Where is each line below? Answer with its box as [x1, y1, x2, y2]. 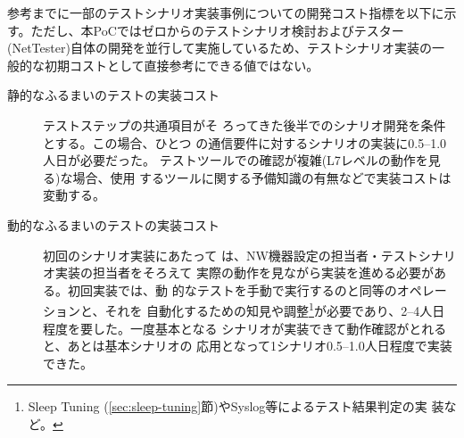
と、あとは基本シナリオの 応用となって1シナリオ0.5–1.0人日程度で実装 [43, 336, 452, 355]
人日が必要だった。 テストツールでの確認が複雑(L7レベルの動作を [43, 151, 428, 169]
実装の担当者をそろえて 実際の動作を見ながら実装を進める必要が [54, 263, 434, 282]
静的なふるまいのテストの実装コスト [7, 86, 220, 104]
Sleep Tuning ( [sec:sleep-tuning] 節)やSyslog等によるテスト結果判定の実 [28, 397, 427, 416]
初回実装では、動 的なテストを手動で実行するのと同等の [67, 280, 397, 299]
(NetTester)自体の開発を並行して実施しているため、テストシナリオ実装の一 [7, 38, 445, 57]
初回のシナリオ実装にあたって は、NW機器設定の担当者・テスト [43, 245, 418, 264]
